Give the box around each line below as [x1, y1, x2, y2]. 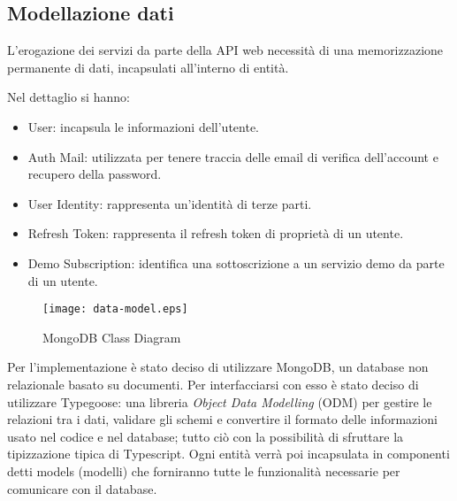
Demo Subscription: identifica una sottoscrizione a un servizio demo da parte [27, 253, 445, 272]
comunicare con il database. [7, 479, 157, 497]
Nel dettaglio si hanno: [7, 88, 130, 106]
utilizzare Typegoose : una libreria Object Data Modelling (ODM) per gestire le [7, 392, 432, 411]
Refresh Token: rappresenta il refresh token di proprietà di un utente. [27, 224, 404, 243]
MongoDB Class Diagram [42, 328, 181, 346]
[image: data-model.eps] [42, 303, 188, 316]
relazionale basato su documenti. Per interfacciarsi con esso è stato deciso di [7, 374, 419, 393]
